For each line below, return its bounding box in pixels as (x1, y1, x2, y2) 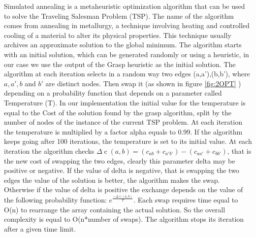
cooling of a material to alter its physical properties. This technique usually (4, 30, 231, 40)
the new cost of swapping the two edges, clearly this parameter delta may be (4, 155, 235, 166)
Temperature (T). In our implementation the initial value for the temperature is (4, 97, 246, 107)
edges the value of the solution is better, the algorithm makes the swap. (4, 174, 220, 185)
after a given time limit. (4, 223, 76, 234)
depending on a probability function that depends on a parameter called (4, 88, 222, 98)
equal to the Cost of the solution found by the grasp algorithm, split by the (4, 107, 232, 117)
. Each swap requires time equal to (133, 194, 238, 204)
